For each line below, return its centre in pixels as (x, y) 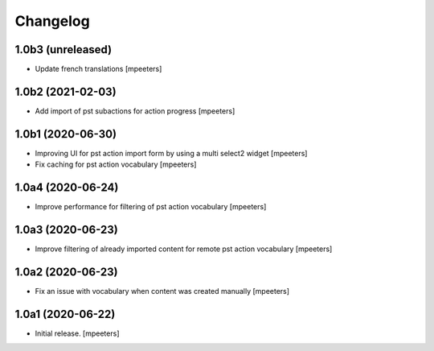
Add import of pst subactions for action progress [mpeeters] (135, 111)
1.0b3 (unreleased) (63, 50)
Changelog (52, 21)
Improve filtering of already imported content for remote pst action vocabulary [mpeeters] (184, 249)
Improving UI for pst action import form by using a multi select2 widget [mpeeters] (171, 153)
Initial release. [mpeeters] (77, 333)
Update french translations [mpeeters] (98, 69)
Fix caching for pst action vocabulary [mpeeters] (116, 164)
